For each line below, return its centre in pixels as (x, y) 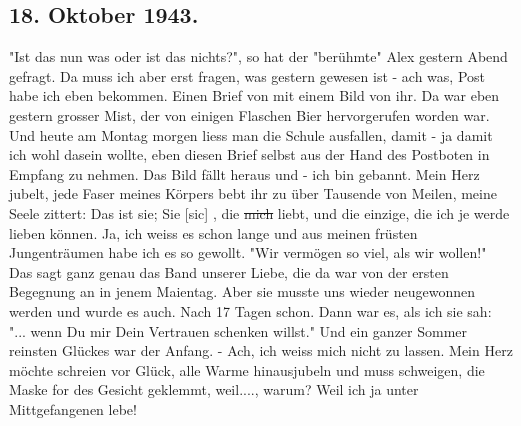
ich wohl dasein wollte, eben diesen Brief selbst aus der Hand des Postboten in (249, 154)
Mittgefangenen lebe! (73, 408)
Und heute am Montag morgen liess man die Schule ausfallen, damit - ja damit (251, 134)
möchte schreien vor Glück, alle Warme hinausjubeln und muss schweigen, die (247, 369)
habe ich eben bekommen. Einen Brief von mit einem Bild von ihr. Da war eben (254, 95)
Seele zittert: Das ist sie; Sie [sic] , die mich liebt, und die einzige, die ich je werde (259, 212)
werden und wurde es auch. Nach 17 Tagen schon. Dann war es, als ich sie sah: (250, 310)
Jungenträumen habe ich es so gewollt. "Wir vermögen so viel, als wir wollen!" (248, 252)
